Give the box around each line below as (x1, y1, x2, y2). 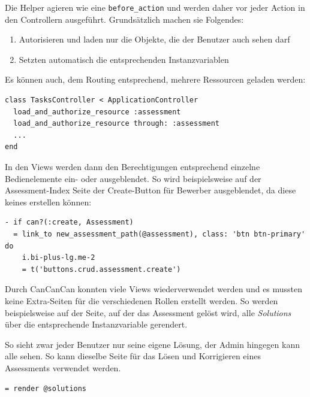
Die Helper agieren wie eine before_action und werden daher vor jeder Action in (5, 1, 305, 13)
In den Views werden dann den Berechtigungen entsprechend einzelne (5, 160, 260, 172)
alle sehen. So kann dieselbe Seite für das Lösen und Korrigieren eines (5, 350, 261, 362)
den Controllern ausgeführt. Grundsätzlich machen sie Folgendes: (5, 13, 244, 25)
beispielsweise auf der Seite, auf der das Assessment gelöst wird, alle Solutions (5, 306, 291, 319)
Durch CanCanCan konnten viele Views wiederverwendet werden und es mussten (5, 283, 303, 295)
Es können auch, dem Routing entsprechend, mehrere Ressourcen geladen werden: (5, 73, 306, 86)
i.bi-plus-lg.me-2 (22, 253, 95, 262)
